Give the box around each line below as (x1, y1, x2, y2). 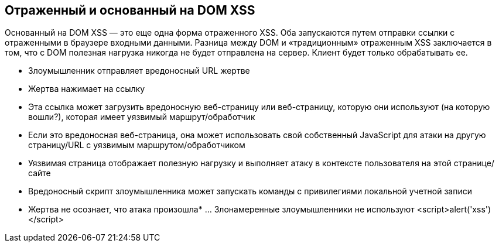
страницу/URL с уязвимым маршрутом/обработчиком (28, 140, 245, 150)
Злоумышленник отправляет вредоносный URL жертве (28, 66, 250, 76)
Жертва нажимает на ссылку (28, 84, 145, 94)
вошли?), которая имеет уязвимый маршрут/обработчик (28, 112, 255, 122)
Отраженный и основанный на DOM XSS (5, 3, 255, 18)
